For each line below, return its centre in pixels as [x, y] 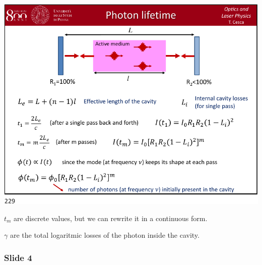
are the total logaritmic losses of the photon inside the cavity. [105, 235]
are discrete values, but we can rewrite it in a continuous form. [111, 218]
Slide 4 [18, 257]
